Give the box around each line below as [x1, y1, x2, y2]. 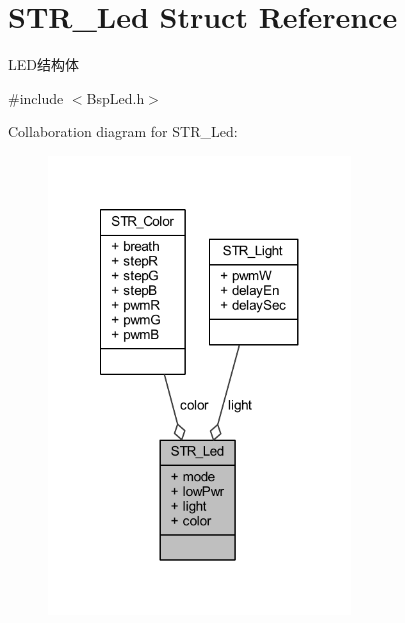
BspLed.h [86, 87, 145, 108]
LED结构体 [8, 54, 79, 75]
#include [8, 87, 64, 108]
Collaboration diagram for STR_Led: [8, 121, 238, 142]
